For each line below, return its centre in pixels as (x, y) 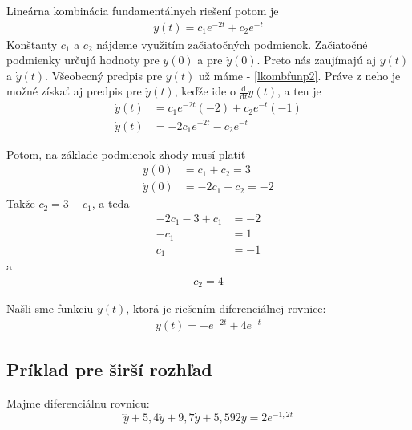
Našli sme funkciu (50, 308)
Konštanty (32, 44)
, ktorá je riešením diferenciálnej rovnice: (226, 308)
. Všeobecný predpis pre (104, 75)
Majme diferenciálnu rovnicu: (78, 403)
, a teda (111, 203)
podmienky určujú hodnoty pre (83, 60)
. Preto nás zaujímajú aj (317, 60)
